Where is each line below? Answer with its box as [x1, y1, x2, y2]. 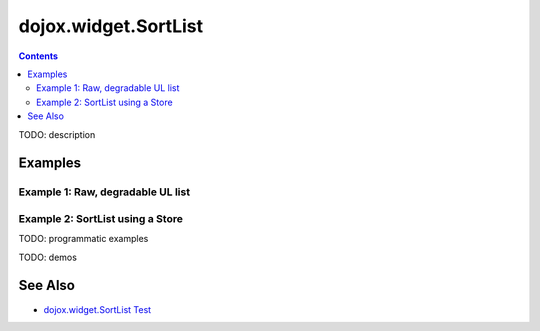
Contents [18, 50, 59, 62]
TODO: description [18, 128, 96, 140]
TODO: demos [18, 251, 77, 263]
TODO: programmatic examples [18, 233, 149, 245]
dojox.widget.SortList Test [43, 303, 152, 315]
